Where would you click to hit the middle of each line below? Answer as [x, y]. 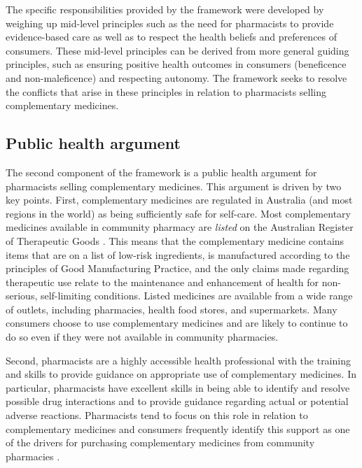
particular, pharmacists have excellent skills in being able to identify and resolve [178, 387]
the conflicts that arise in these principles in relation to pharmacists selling [166, 91]
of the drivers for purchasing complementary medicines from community [160, 442]
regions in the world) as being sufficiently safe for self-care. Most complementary [178, 213]
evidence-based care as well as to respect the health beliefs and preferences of [172, 37]
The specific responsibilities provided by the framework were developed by [165, 9]
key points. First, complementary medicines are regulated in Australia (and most [179, 200]
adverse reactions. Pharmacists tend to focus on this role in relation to [157, 415]
